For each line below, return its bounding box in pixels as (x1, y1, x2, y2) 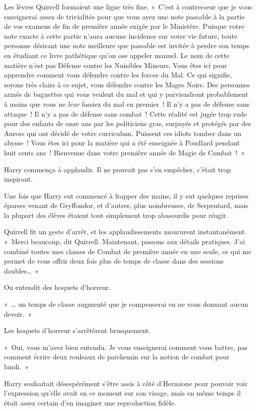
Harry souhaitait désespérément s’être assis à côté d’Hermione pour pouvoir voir (4, 378, 248, 388)
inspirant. (4, 174, 33, 184)
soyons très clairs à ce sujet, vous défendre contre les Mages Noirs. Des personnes (4, 79, 250, 89)
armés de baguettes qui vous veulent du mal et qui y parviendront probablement (4, 89, 249, 99)
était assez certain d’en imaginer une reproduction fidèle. (4, 397, 176, 408)
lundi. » (4, 361, 29, 371)
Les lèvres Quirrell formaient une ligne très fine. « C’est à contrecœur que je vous (4, 1, 252, 11)
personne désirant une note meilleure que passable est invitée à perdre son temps (4, 40, 250, 51)
